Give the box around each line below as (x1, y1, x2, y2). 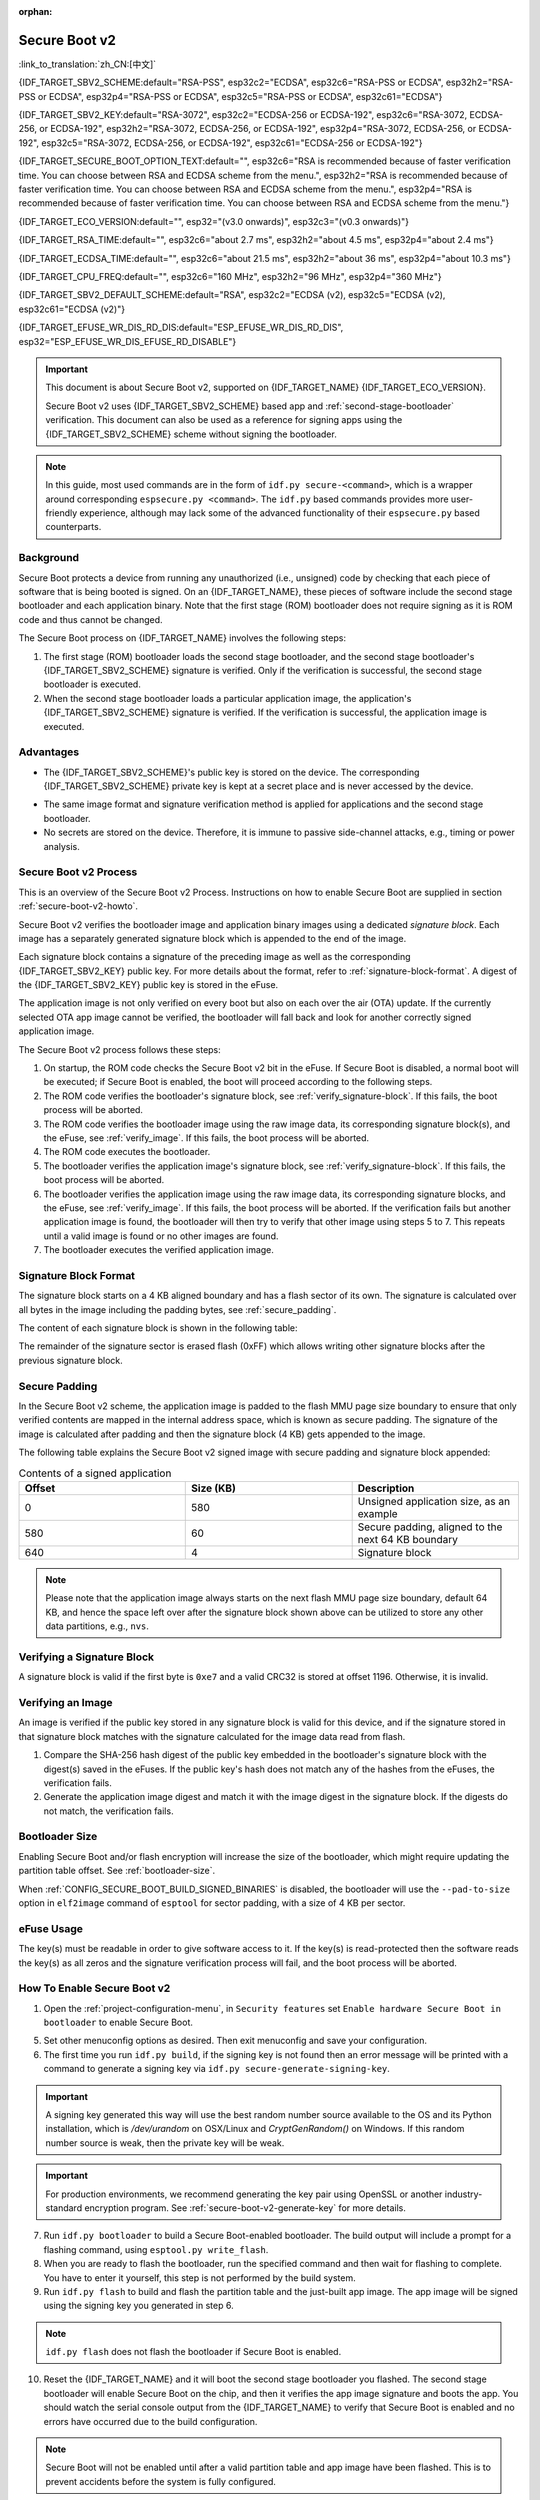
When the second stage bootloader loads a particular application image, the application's (43, 692, 412, 704)
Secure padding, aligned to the (357, 1520, 503, 1534)
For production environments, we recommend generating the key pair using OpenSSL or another (45, 2188, 443, 2200)
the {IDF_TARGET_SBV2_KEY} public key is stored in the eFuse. (18, 979, 279, 991)
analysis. (43, 840, 80, 852)
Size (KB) (191, 1481, 237, 1495)
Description (357, 1481, 415, 1495)
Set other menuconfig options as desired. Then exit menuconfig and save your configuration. (43, 2035, 427, 2047)
